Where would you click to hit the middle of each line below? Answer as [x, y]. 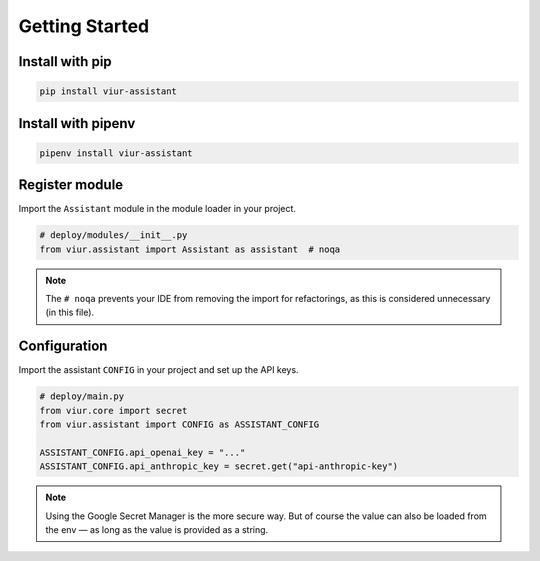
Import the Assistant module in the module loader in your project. [157, 209]
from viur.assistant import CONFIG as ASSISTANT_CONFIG [179, 424]
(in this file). [70, 312]
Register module [71, 185]
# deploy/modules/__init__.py [113, 235]
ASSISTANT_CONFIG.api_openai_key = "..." [142, 452]
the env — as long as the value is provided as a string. [157, 529]
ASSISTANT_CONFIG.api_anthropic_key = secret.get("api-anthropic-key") [219, 466]
